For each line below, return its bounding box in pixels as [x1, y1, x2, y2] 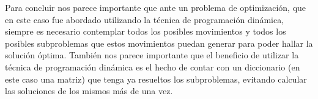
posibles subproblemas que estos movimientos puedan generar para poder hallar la [5, 36, 313, 49]
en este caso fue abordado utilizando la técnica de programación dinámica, [5, 13, 284, 26]
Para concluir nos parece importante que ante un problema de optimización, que [5, 1, 306, 13]
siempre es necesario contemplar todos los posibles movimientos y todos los [5, 25, 286, 38]
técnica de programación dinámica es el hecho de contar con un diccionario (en [5, 60, 300, 73]
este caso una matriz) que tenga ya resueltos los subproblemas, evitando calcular [5, 72, 307, 85]
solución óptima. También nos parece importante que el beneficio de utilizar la [5, 49, 299, 61]
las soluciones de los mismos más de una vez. [5, 84, 173, 97]
